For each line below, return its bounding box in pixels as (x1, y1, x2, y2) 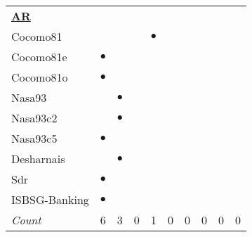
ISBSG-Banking (11, 191, 89, 207)
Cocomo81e (11, 49, 67, 65)
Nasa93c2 (11, 110, 58, 126)
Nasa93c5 (11, 130, 58, 146)
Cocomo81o (11, 69, 68, 85)
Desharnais (11, 150, 65, 167)
